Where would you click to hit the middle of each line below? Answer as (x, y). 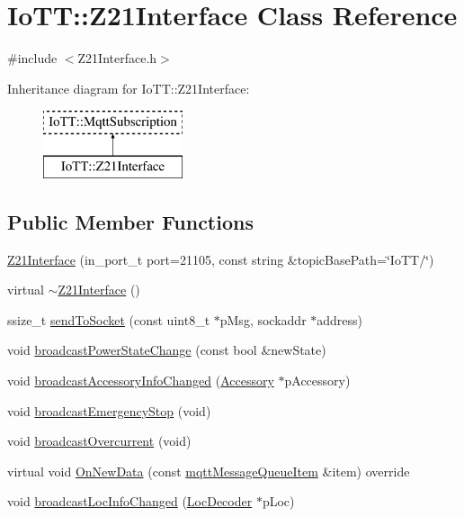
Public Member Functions (130, 221)
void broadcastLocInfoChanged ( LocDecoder (130, 501)
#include (32, 58)
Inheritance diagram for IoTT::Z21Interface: (129, 88)
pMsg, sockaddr (263, 319)
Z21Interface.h (117, 58)
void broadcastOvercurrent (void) (99, 441)
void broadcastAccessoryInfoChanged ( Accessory (141, 381)
